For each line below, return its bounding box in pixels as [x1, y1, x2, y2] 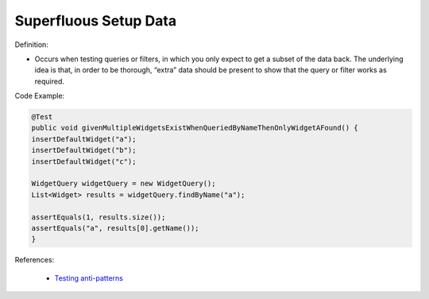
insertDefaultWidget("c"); [31, 157, 137, 166]
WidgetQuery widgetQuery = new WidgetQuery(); [31, 179, 216, 188]
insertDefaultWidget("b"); [31, 146, 137, 155]
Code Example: [14, 91, 65, 101]
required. [34, 76, 65, 86]
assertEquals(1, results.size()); [31, 212, 166, 222]
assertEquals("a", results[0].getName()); [31, 223, 199, 232]
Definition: [14, 40, 49, 49]
